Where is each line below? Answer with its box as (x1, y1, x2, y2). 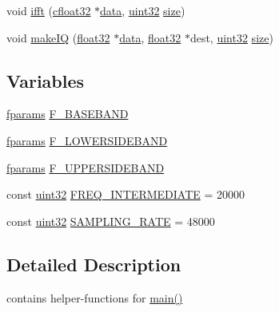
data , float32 (119, 29, 181, 45)
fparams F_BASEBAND (6, 105, 129, 122)
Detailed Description (6, 251, 181, 276)
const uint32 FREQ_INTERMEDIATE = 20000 (6, 186, 245, 203)
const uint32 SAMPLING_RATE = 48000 (6, 212, 215, 229)
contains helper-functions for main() (6, 289, 183, 306)
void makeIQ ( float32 (6, 29, 110, 45)
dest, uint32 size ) (189, 29, 273, 45)
